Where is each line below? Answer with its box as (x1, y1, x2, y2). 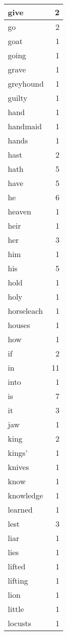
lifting (8, 575, 28, 586)
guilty (8, 92, 28, 103)
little (8, 603, 24, 614)
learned (8, 504, 33, 515)
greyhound (8, 78, 44, 89)
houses (8, 319, 30, 330)
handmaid (8, 120, 42, 132)
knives (8, 461, 29, 472)
